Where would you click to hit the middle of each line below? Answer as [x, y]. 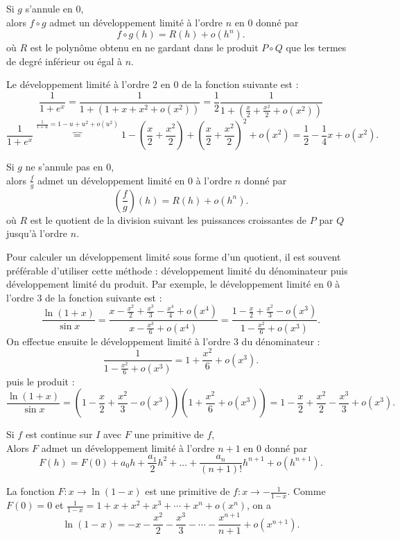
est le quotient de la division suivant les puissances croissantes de [168, 219]
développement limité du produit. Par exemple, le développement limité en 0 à [173, 284]
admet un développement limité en [111, 180]
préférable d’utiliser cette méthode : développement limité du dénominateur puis [177, 270]
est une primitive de [188, 491]
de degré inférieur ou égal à [64, 61]
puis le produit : [41, 381]
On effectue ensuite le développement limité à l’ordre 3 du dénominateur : [163, 341]
